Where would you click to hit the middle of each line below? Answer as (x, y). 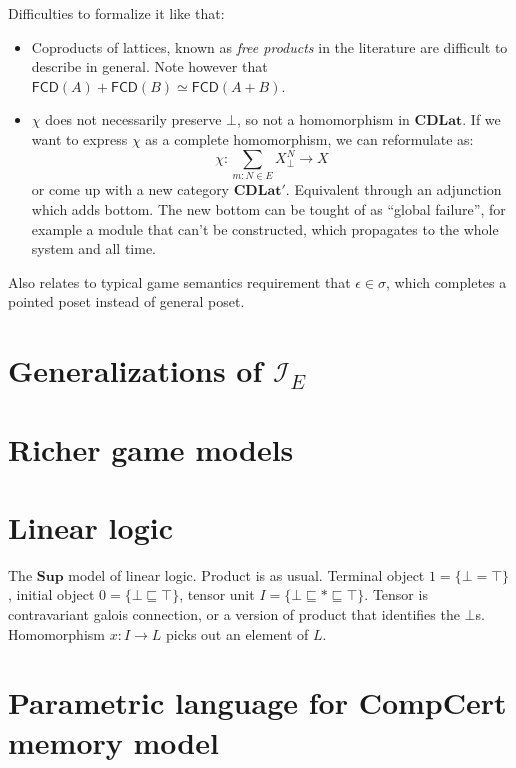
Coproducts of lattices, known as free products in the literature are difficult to (269, 46)
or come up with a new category (130, 189)
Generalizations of (135, 370)
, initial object (51, 594)
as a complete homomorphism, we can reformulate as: (309, 138)
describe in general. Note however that (149, 66)
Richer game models (151, 448)
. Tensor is (396, 594)
